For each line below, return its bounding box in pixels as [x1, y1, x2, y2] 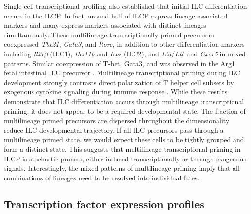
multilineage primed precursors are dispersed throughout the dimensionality [4, 115, 230, 125]
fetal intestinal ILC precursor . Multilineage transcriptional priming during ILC [4, 68, 240, 78]
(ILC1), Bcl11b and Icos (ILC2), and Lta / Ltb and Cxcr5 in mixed [50, 48, 246, 58]
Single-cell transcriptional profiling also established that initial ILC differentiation [4, 1, 247, 11]
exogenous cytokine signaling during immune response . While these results [4, 87, 228, 97]
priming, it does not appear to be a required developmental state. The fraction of [4, 106, 246, 116]
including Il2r [4, 48, 44, 58]
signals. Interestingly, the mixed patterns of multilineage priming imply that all [4, 163, 240, 173]
